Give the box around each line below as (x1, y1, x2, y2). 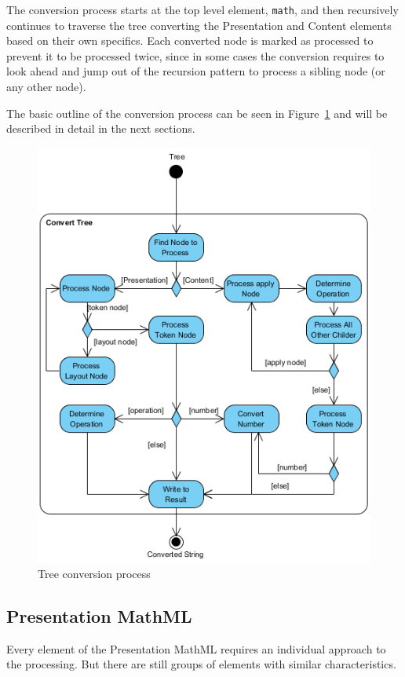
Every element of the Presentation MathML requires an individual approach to (6, 640, 386, 657)
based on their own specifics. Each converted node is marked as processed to (6, 32, 374, 49)
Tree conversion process (38, 565, 151, 582)
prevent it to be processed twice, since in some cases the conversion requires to (6, 47, 385, 64)
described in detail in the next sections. (6, 120, 195, 137)
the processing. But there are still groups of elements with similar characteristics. (6, 656, 396, 672)
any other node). (6, 79, 86, 95)
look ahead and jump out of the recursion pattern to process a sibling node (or (6, 63, 385, 79)
